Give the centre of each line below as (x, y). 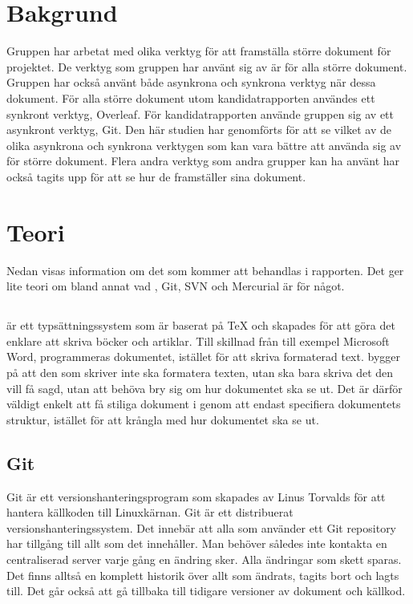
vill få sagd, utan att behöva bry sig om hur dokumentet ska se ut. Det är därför (204, 388)
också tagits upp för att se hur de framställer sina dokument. (156, 176)
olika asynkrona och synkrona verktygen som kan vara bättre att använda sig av (204, 145)
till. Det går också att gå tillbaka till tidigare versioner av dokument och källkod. (206, 591)
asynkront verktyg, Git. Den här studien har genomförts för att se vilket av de (199, 130)
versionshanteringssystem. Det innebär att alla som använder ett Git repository (202, 527)
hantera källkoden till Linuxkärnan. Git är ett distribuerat (150, 512)
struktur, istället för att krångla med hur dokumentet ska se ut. (163, 419)
